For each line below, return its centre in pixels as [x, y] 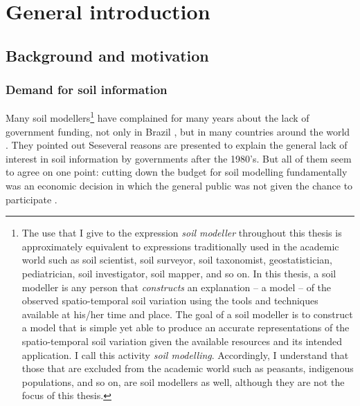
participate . [31, 199]
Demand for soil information [87, 90]
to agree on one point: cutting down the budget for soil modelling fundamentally [177, 172]
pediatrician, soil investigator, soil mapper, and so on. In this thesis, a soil [179, 273]
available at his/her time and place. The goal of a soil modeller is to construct [187, 314]
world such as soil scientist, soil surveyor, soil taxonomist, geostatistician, [177, 260]
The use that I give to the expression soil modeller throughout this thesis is [182, 233]
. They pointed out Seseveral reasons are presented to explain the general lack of [177, 145]
